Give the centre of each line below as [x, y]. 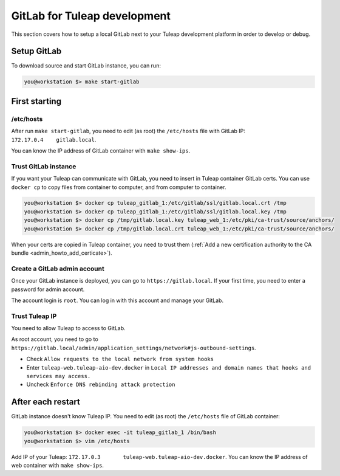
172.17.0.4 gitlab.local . [54, 139]
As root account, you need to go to [55, 339]
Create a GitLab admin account [58, 269]
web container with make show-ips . [58, 466]
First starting [36, 101]
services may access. [59, 376]
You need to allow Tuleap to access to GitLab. [68, 328]
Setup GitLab [36, 51]
